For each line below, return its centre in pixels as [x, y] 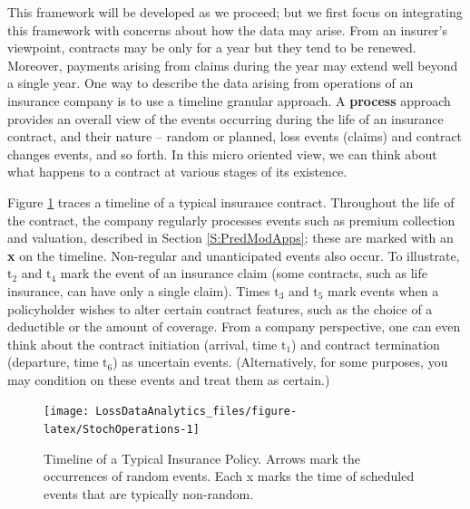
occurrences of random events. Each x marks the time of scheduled [229, 476]
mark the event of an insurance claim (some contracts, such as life [244, 273]
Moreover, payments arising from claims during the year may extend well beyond [233, 65]
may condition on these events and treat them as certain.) [169, 379]
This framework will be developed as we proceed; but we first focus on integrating [235, 12]
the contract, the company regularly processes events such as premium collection [231, 220]
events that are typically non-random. [149, 493]
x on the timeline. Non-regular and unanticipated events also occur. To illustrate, [234, 255]
